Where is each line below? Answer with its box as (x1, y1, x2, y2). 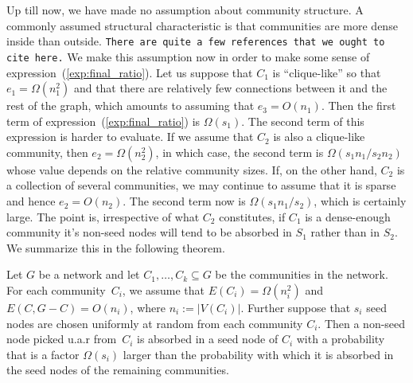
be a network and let (38, 266, 140, 283)
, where (130, 299, 166, 316)
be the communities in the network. (215, 266, 388, 283)
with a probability (296, 330, 385, 347)
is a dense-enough (305, 208, 391, 225)
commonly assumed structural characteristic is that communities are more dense (6, 17, 398, 33)
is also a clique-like (273, 128, 365, 145)
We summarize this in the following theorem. (6, 239, 225, 256)
